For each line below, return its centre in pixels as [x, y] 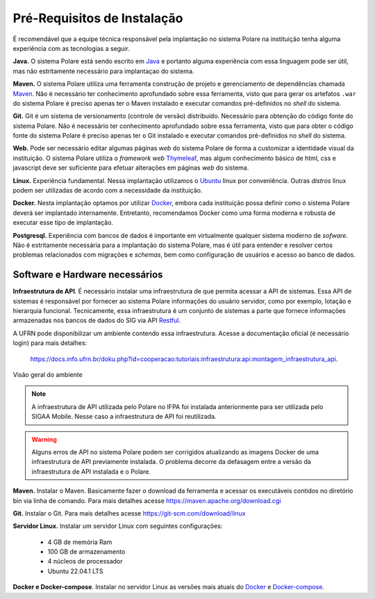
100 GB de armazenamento [86, 552]
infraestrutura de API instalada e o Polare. [91, 471]
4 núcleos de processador [85, 561]
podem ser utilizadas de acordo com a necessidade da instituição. [108, 191]
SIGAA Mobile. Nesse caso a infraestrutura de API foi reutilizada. [124, 417]
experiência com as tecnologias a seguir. [71, 48]
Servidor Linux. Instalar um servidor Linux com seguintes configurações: [118, 526]
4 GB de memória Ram [80, 542]
